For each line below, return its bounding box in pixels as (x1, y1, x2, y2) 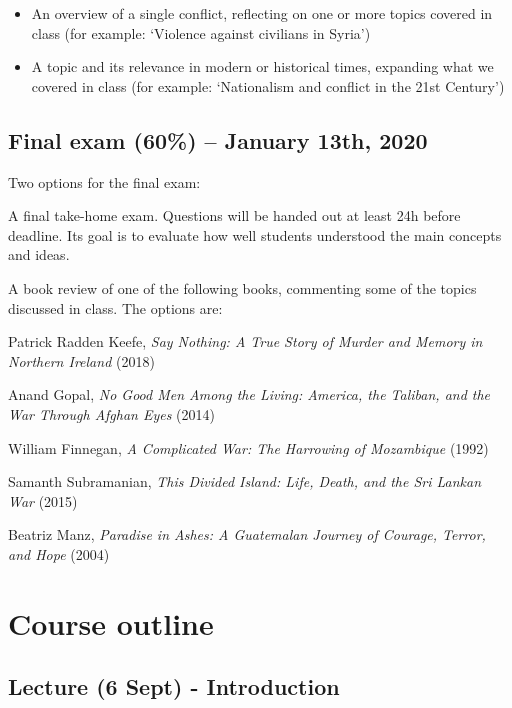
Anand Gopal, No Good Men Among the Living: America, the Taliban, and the (8, 384, 491, 405)
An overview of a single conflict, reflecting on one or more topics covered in (31, 3, 493, 23)
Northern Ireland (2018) (8, 350, 155, 371)
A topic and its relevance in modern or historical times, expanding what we (31, 56, 494, 77)
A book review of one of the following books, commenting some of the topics (8, 277, 477, 298)
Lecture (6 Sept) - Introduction (8, 671, 340, 702)
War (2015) (8, 490, 78, 511)
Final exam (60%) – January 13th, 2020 (8, 124, 428, 155)
